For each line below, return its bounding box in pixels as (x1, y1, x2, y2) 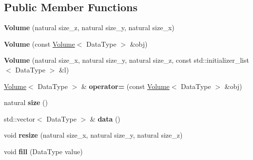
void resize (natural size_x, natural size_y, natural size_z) (4, 130, 183, 140)
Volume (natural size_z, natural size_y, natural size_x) (4, 22, 175, 33)
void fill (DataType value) (4, 146, 83, 156)
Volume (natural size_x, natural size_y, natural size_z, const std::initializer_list (4, 55, 249, 65)
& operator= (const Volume (81, 81, 170, 91)
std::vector (4, 113, 35, 124)
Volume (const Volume (4, 38, 75, 49)
